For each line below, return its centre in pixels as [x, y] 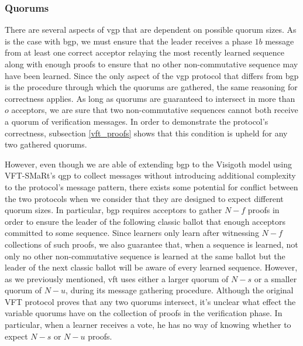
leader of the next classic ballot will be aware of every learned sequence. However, [151, 267]
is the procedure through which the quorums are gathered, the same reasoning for [151, 87]
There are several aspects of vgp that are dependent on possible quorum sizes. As [151, 30]
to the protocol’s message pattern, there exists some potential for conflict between [151, 186]
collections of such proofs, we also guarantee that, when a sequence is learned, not [151, 244]
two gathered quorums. [46, 144]
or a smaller [276, 278]
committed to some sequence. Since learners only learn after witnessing [132, 233]
